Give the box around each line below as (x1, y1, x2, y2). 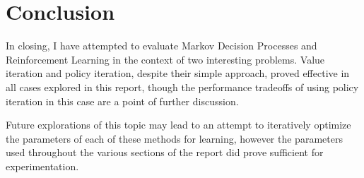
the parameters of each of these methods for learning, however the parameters (6, 131, 343, 146)
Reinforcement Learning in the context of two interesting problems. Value (6, 52, 325, 66)
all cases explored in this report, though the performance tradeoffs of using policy (6, 79, 359, 94)
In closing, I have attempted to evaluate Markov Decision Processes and (6, 38, 317, 53)
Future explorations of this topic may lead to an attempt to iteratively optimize (6, 117, 351, 132)
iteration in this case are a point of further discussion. (6, 93, 239, 108)
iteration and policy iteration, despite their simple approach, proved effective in (6, 66, 350, 81)
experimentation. (6, 158, 79, 173)
